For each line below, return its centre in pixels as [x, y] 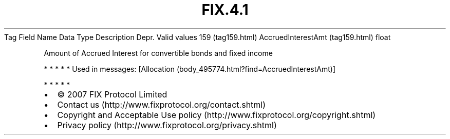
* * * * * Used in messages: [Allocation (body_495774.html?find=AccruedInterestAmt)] [190, 69]
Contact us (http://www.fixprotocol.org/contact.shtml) [162, 104]
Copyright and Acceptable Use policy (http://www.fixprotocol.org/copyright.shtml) [217, 115]
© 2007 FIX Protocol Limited [112, 94]
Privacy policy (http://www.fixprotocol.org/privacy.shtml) [167, 125]
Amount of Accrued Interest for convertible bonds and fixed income [158, 53]
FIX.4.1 [225, 10]
